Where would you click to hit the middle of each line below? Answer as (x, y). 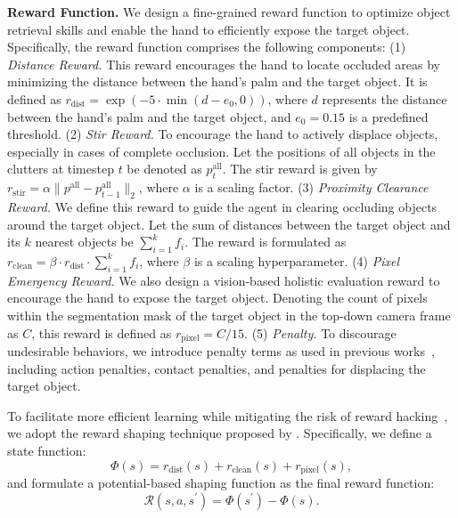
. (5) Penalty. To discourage (320, 332)
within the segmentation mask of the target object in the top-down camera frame (229, 315)
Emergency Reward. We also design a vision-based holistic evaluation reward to (224, 280)
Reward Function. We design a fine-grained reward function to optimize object (229, 12)
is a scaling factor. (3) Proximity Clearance (311, 187)
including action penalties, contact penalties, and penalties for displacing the (217, 368)
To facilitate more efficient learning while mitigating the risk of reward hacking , (228, 415)
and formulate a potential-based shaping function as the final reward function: (221, 482)
